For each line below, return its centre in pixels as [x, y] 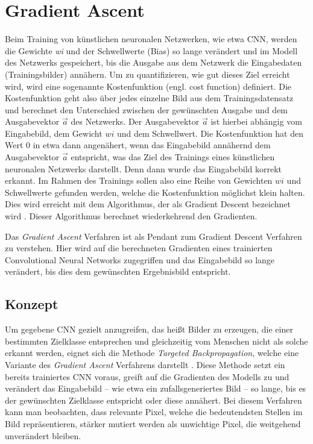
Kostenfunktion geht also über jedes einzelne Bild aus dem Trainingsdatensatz [149, 98]
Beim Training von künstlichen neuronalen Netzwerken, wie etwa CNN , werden [151, 39]
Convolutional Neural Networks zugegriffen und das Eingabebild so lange [140, 259]
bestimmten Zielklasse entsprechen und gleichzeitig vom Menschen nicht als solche [156, 341]
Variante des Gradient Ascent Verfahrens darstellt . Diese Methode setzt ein [145, 364]
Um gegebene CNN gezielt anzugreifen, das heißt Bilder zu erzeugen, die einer [149, 329]
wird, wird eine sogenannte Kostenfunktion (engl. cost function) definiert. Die [148, 86]
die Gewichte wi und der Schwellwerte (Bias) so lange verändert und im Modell [151, 50]
